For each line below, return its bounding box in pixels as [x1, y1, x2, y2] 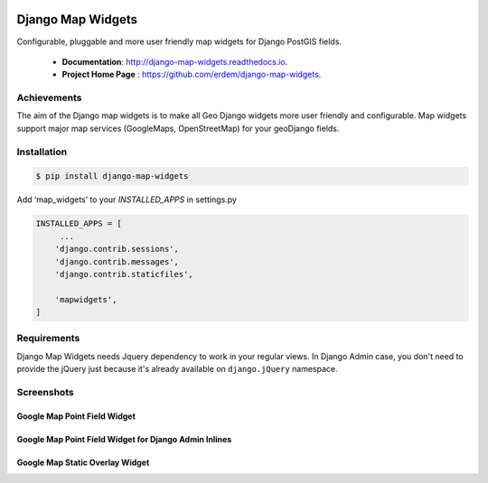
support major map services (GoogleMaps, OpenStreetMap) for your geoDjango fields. [16, 123, 340, 134]
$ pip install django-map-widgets [35, 172, 189, 181]
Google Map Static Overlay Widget [16, 457, 150, 468]
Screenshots [16, 385, 74, 398]
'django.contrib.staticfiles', [54, 269, 193, 279]
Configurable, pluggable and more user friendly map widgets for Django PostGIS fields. [16, 36, 343, 47]
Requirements [16, 332, 80, 345]
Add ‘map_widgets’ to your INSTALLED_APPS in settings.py [16, 194, 237, 205]
